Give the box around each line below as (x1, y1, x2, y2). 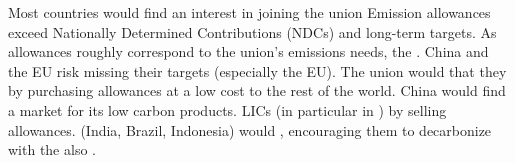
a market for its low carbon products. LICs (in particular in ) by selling (8, 99, 447, 120)
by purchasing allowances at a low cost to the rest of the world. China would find (8, 80, 506, 101)
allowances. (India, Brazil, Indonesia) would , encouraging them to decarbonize (8, 119, 492, 140)
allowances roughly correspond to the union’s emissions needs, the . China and (8, 41, 489, 62)
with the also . (8, 139, 96, 160)
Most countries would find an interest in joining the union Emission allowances (8, 2, 491, 22)
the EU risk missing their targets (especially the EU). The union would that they (8, 60, 507, 81)
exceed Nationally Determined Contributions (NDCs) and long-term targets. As (8, 21, 497, 42)
